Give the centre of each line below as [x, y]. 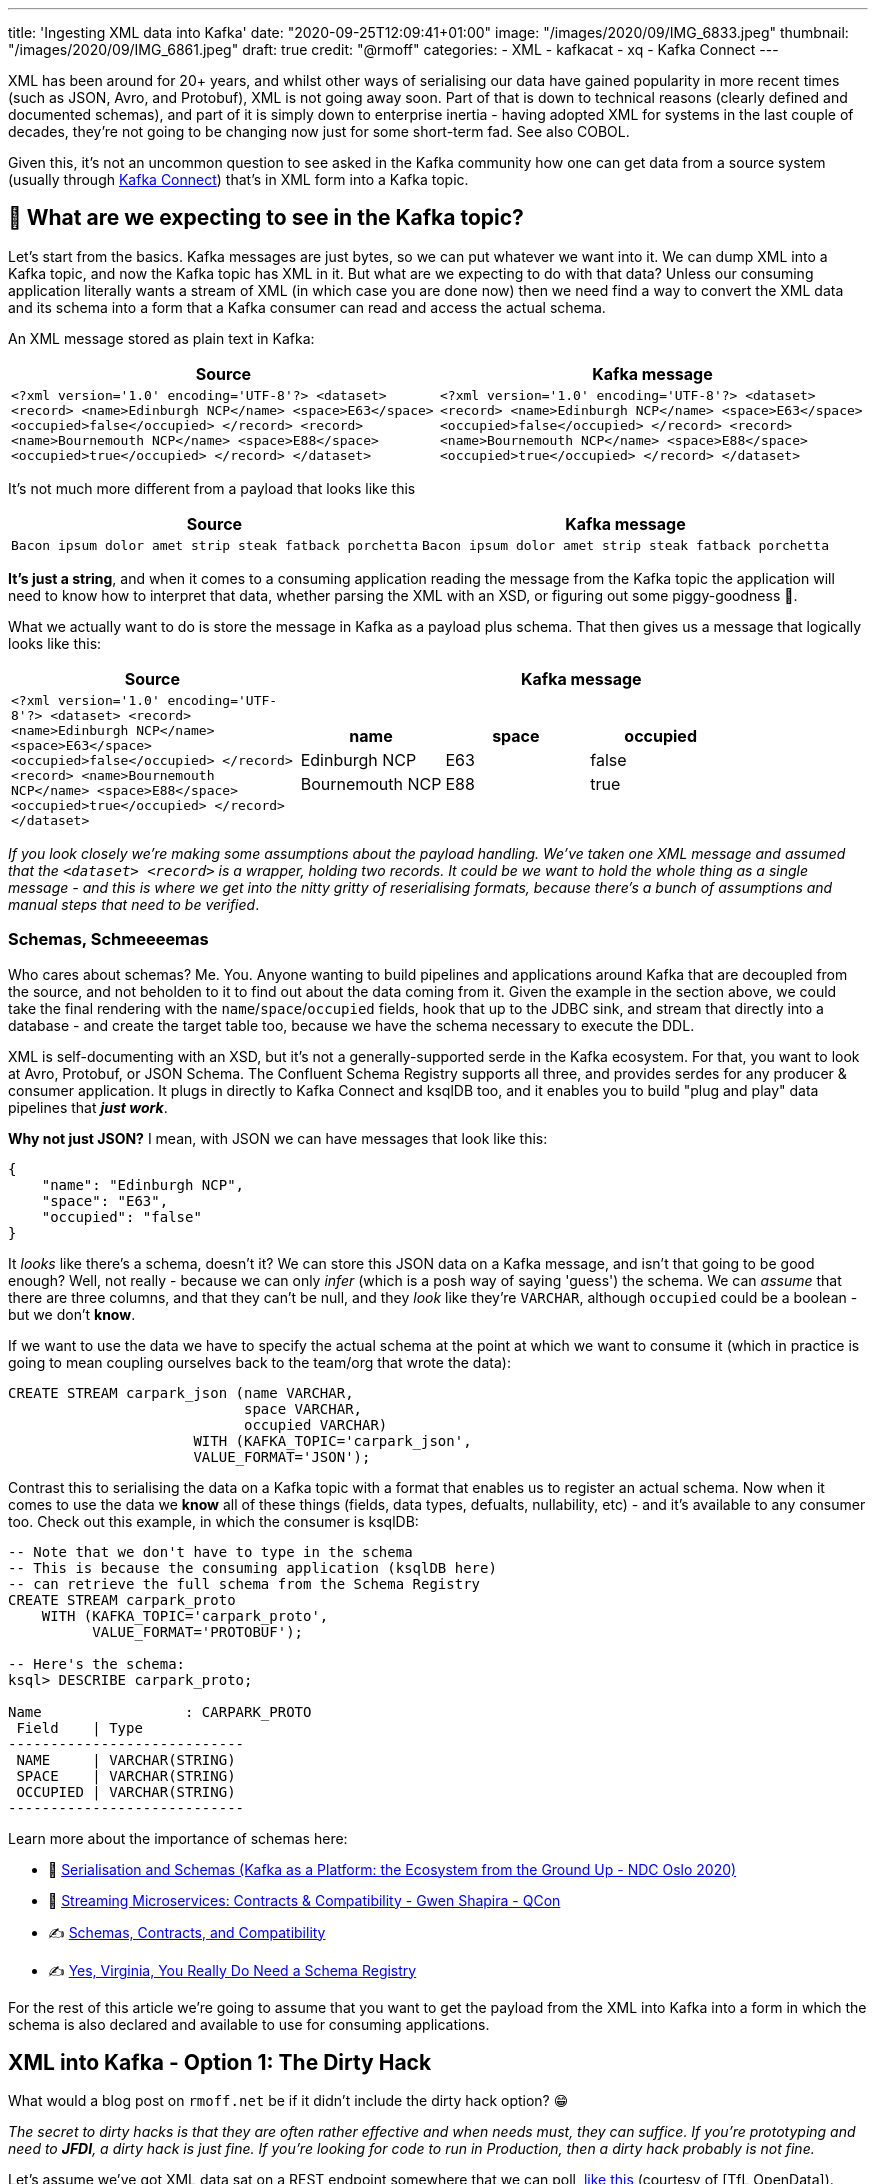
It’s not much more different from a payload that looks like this [212, 488]
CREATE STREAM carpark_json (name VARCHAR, [181, 1392]
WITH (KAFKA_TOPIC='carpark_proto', [185, 1615]
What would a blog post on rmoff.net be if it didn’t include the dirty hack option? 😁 [288, 2101]
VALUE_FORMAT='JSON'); [282, 1456]
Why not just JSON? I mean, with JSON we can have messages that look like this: [278, 1138]
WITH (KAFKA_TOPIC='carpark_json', [332, 1440]
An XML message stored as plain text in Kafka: [161, 338]
